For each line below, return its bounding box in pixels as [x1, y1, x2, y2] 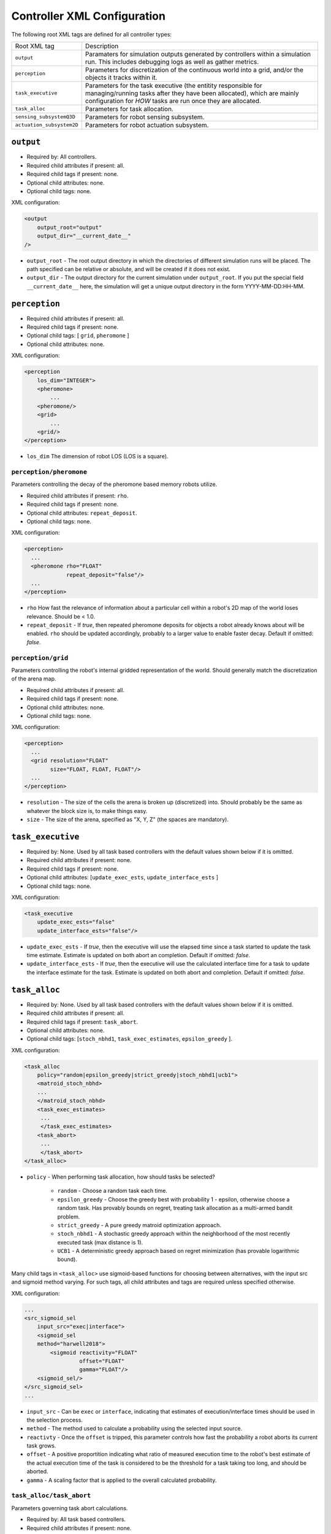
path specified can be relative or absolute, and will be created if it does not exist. [26, 265, 231, 272]
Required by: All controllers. [26, 153, 97, 161]
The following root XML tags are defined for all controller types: [11, 31, 172, 38]
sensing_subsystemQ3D [15, 114, 76, 120]
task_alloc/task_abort [11, 1492, 91, 1500]
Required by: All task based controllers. [26, 1516, 126, 1523]
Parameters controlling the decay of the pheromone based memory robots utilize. [11, 480, 218, 488]
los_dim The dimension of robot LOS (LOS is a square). [26, 453, 169, 460]
